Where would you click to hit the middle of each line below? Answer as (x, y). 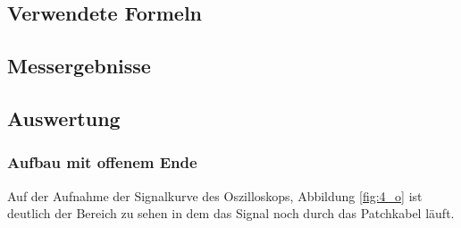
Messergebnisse (79, 66)
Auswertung (64, 118)
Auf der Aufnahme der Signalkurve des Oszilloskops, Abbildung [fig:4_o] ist (215, 195)
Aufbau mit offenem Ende (102, 162)
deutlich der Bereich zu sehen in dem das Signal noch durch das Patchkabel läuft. (231, 213)
